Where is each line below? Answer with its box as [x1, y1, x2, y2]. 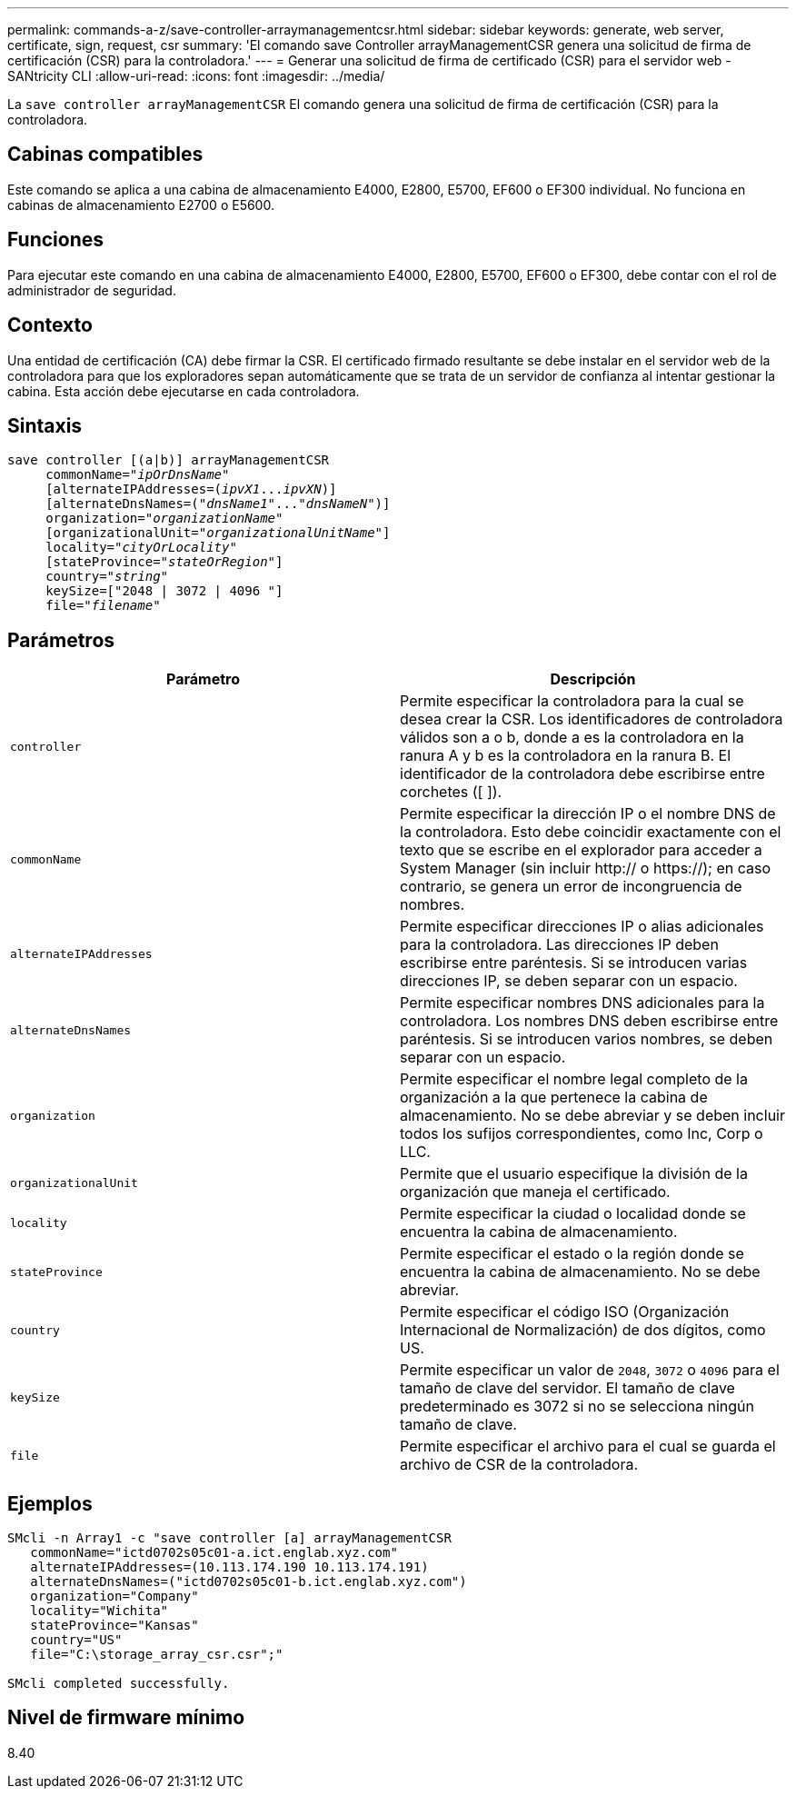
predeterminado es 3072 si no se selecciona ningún [400, 1397, 754, 1416]
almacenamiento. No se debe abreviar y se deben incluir [400, 1106, 785, 1125]
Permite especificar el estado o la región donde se [400, 1244, 744, 1263]
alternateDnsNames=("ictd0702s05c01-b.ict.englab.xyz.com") [30, 1574, 467, 1590]
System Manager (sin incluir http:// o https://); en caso [400, 859, 771, 878]
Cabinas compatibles [7, 143, 204, 166]
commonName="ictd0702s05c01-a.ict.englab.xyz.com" [30, 1545, 398, 1561]
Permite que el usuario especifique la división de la [400, 1164, 748, 1183]
